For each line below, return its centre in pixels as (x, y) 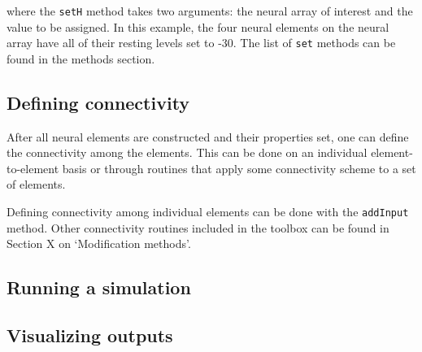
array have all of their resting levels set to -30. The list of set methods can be (201, 43)
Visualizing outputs (90, 335)
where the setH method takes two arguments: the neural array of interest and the (210, 11)
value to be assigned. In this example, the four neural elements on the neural (198, 26)
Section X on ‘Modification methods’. (99, 243)
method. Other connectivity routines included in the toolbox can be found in (198, 227)
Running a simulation (99, 287)
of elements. (36, 184)
